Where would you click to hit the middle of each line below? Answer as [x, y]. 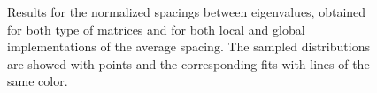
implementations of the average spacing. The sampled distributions [188, 46]
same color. [38, 81]
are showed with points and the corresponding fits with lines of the [188, 63]
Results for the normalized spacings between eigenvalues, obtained [187, 12]
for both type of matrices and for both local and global [156, 29]
